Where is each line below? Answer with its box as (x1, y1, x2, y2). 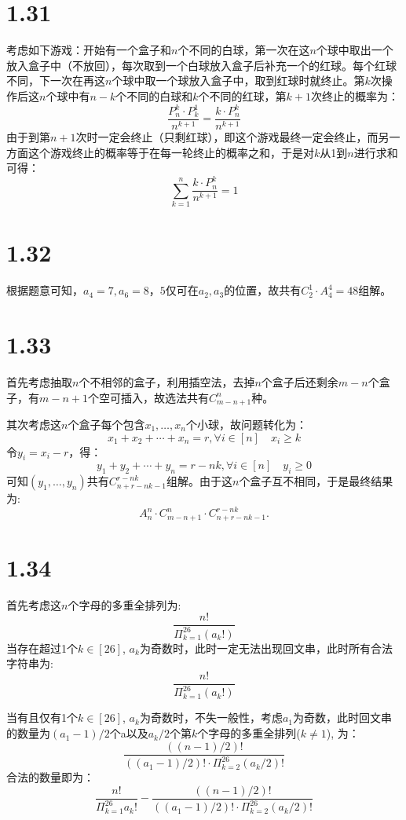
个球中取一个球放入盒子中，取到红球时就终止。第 (112, 72, 365, 89)
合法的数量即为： (6, 769, 94, 785)
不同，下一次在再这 (6, 72, 105, 89)
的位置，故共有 (224, 282, 302, 298)
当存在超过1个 (6, 639, 78, 656)
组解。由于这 (166, 473, 232, 489)
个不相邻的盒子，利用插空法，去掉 (79, 373, 255, 390)
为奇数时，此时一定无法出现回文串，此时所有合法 (139, 639, 393, 656)
